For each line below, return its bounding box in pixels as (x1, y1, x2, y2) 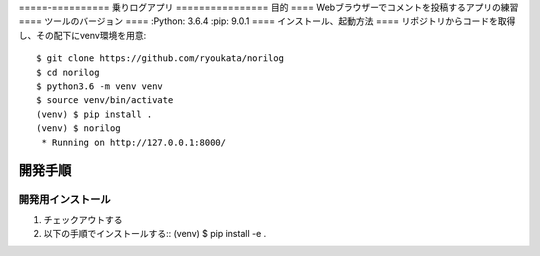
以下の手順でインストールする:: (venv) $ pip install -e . (43, 228, 267, 240)
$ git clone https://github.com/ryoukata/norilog (36, 53, 285, 64)
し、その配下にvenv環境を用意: (18, 29, 147, 41)
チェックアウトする (43, 213, 123, 225)
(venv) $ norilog (36, 123, 121, 134)
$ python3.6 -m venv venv (36, 80, 164, 92)
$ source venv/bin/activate (36, 95, 174, 106)
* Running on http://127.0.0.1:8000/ (41, 136, 227, 148)
